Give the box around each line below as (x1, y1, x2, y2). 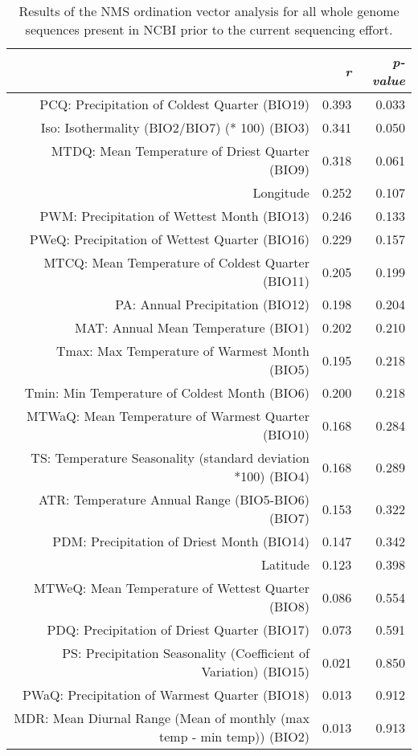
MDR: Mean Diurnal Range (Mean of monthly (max (14, 709, 309, 727)
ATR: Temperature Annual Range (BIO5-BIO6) (38, 490, 309, 509)
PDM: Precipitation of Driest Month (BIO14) (52, 532, 309, 550)
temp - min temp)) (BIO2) (159, 727, 309, 746)
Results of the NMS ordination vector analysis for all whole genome (18, 2, 400, 20)
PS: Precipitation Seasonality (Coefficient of (62, 644, 309, 662)
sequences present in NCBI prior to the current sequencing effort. (25, 20, 393, 39)
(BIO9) (268, 160, 309, 178)
